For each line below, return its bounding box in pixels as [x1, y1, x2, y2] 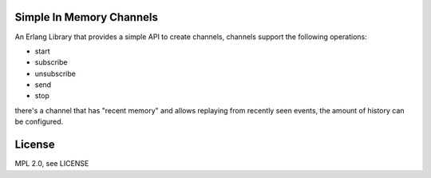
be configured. [14, 117, 64, 127]
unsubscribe [34, 69, 76, 78]
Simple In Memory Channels [14, 10, 159, 24]
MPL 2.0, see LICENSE [14, 159, 89, 168]
